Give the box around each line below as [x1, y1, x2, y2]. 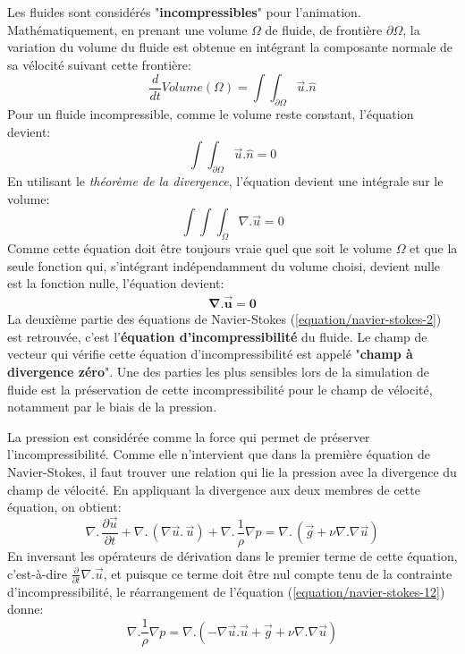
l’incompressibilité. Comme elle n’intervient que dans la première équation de [7, 445, 430, 463]
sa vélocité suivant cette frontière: [7, 55, 191, 73]
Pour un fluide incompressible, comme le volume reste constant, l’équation [7, 105, 414, 123]
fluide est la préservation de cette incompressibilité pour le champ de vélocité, [7, 379, 433, 398]
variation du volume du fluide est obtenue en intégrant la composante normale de [7, 38, 453, 56]
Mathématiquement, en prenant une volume [7, 20, 248, 38]
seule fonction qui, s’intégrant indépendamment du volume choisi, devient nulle [7, 256, 441, 275]
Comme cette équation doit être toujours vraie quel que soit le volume [7, 239, 392, 258]
